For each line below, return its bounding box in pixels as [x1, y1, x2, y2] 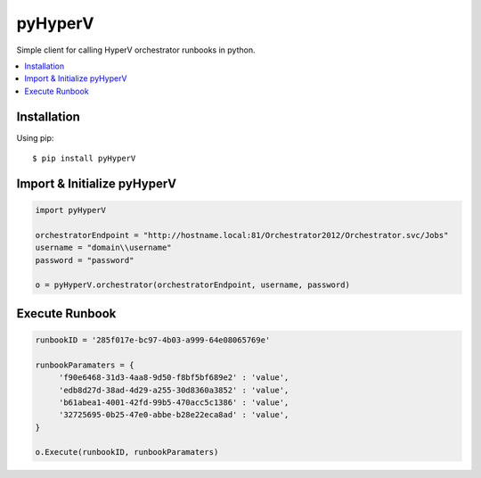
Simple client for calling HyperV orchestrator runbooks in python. [16, 45, 256, 55]
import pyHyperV [35, 205, 107, 216]
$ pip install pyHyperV [32, 153, 136, 164]
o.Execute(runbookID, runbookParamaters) [35, 447, 219, 457]
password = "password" [35, 255, 135, 265]
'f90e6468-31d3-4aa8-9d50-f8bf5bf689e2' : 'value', [58, 373, 289, 383]
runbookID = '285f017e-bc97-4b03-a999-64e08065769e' [35, 334, 271, 345]
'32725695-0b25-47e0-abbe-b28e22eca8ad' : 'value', [58, 410, 289, 420]
